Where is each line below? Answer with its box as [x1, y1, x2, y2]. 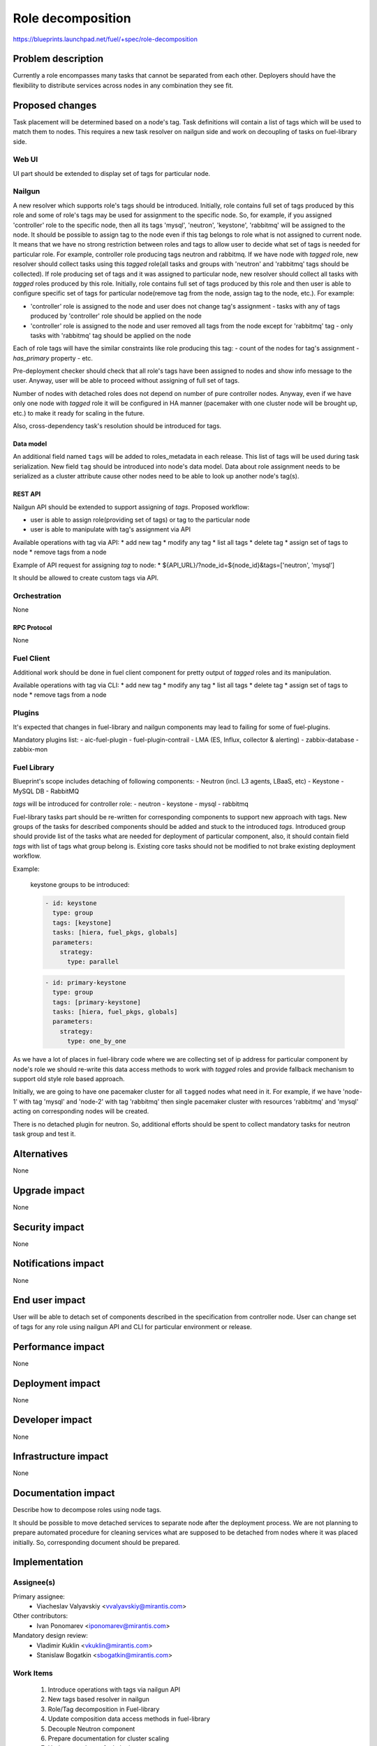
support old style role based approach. [13, 1074, 125, 1083]
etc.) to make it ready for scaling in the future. [13, 409, 145, 417]
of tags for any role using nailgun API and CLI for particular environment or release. [13, 1322, 253, 1330]
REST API [13, 490, 41, 499]
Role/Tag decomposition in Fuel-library [47, 1705, 160, 1713]
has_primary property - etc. [13, 353, 94, 362]
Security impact [13, 1221, 84, 1233]
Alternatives [13, 1147, 68, 1159]
